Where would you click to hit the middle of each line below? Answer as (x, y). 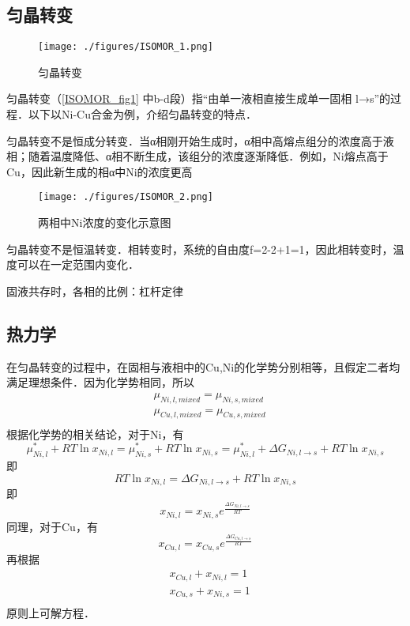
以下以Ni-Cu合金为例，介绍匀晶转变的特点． (142, 114)
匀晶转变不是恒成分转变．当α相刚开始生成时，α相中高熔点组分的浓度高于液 (200, 140)
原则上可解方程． (51, 613)
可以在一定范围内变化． (78, 264)
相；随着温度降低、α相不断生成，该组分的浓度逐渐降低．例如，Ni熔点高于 (197, 156)
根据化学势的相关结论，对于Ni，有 (95, 434)
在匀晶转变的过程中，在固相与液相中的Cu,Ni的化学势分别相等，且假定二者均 (203, 366)
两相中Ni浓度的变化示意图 (105, 222)
